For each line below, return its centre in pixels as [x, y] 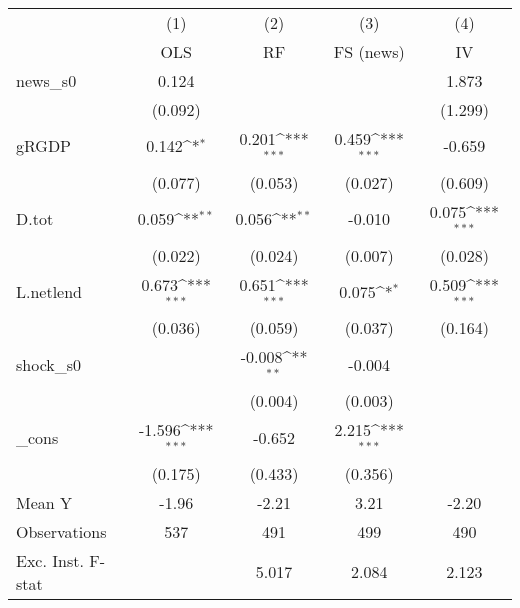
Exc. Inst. [50, 560]
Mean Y [44, 502]
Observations [61, 531]
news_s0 [46, 80]
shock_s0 [49, 364]
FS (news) [369, 51]
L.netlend [49, 291]
